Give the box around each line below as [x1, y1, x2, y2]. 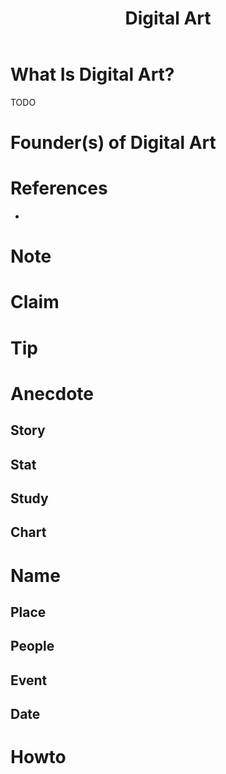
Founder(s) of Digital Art [10, 132, 217, 154]
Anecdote [10, 382, 94, 405]
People [10, 638, 55, 655]
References [10, 177, 108, 200]
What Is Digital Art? [10, 63, 175, 86]
